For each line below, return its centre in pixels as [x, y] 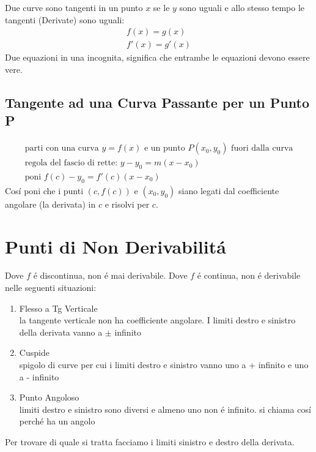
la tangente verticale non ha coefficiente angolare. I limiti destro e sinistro [157, 320]
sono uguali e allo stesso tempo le [242, 7]
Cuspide [34, 352]
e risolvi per [127, 204]
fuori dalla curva [262, 149]
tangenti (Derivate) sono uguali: [65, 19]
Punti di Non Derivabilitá [116, 246]
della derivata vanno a [61, 332]
